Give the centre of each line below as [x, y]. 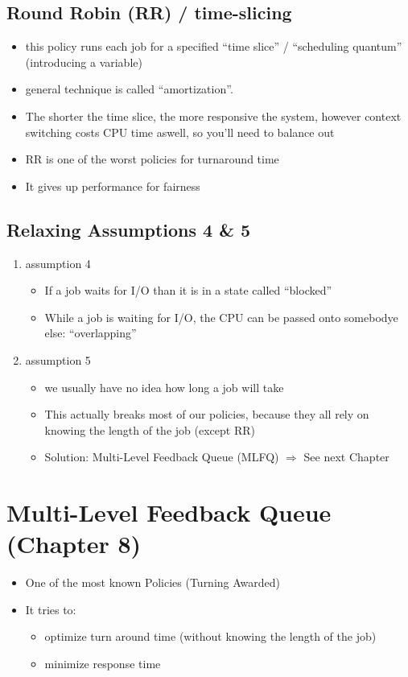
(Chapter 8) [74, 544]
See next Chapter [346, 457]
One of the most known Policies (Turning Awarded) [153, 582]
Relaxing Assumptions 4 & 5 [129, 229]
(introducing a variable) [84, 62]
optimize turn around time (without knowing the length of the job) [210, 636]
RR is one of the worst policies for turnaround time [152, 159]
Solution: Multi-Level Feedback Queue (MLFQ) [162, 457]
